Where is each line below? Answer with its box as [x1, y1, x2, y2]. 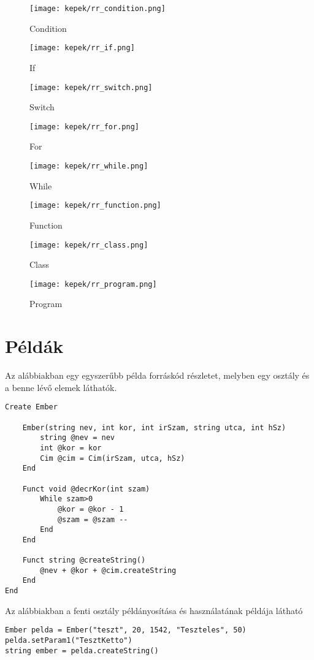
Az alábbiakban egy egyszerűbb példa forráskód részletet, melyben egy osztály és [5, 369, 310, 382]
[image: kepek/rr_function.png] [29, 201, 161, 210]
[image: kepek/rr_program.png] [29, 279, 157, 289]
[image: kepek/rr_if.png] [29, 44, 135, 53]
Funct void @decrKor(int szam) [22, 484, 150, 493]
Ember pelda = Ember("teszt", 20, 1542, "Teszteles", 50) [5, 626, 247, 635]
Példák [5, 333, 64, 358]
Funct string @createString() [22, 556, 146, 565]
